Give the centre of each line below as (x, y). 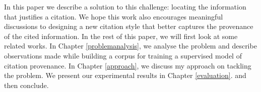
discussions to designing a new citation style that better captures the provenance (129, 26)
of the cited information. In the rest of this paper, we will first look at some (121, 36)
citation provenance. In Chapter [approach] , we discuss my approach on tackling (128, 65)
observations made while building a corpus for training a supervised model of (123, 55)
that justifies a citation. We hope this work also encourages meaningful (114, 16)
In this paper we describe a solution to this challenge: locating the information (125, 6)
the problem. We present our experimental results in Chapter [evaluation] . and (125, 75)
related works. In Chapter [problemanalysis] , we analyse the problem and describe (130, 46)
